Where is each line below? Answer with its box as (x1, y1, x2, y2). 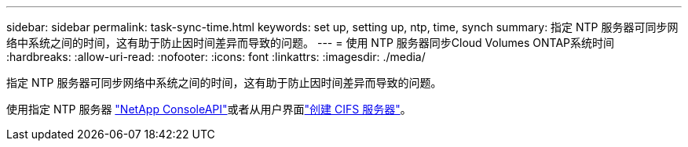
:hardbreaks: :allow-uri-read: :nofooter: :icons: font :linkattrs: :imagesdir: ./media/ (6, 50, 426, 63)
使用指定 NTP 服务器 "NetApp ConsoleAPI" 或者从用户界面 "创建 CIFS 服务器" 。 (6, 102, 412, 116)
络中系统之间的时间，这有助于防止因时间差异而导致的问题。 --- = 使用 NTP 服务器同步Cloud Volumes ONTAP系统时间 (6, 36, 615, 49)
